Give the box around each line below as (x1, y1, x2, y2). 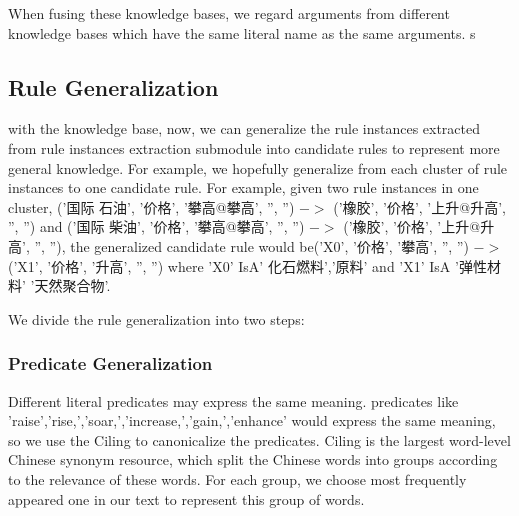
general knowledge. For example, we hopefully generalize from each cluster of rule (8, 157, 508, 178)
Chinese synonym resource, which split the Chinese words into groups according (8, 449, 498, 470)
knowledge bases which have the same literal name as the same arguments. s (8, 22, 476, 43)
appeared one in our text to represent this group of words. (8, 488, 365, 509)
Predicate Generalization (8, 351, 213, 376)
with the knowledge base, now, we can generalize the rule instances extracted (8, 118, 481, 139)
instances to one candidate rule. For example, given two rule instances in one (8, 177, 479, 198)
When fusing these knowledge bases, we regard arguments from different (8, 3, 450, 23)
